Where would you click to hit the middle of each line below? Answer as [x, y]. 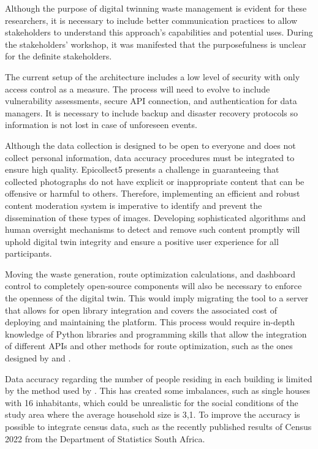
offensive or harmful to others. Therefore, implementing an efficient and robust [153, 193]
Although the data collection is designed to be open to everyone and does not [150, 145]
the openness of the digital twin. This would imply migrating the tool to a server [157, 298]
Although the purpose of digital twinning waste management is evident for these [156, 8]
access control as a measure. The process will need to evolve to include [138, 89]
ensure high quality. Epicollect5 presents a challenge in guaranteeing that [142, 169]
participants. [28, 253]
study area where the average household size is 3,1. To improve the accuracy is [153, 414]
